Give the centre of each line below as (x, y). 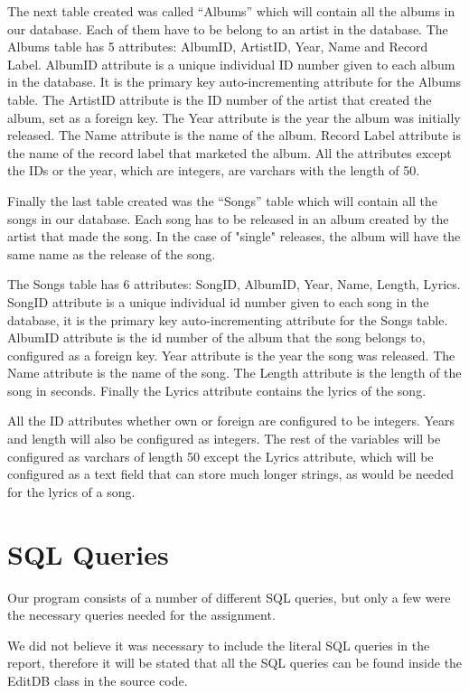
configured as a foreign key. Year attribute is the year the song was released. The (231, 355)
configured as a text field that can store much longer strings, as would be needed (231, 474)
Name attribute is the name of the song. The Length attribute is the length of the (234, 373)
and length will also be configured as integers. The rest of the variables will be (224, 439)
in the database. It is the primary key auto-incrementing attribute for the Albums (234, 82)
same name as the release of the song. (112, 253)
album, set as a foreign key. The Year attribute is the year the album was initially (234, 117)
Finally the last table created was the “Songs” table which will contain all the (223, 200)
